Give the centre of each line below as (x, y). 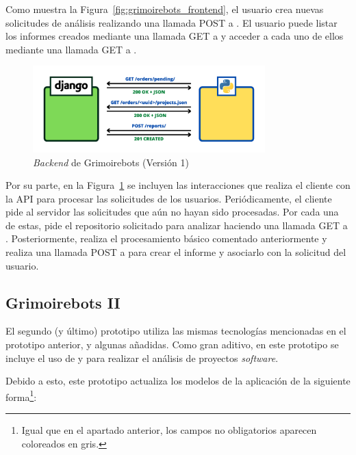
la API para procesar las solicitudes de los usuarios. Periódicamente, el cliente (169, 198)
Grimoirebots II (63, 302)
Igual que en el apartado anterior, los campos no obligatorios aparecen (169, 430)
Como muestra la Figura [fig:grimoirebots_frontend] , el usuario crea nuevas (165, 9)
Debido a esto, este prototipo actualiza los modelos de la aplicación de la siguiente (178, 381)
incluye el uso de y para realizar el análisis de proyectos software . (142, 357)
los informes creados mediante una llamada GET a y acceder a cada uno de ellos (175, 36)
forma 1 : (21, 395)
